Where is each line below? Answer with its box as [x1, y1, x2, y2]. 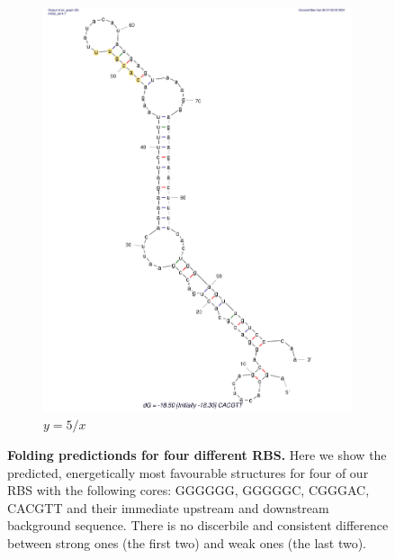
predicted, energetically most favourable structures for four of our [7, 463, 369, 482]
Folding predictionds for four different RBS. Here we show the [7, 446, 387, 464]
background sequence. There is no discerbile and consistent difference [7, 516, 389, 535]
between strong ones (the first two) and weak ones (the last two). [7, 534, 367, 553]
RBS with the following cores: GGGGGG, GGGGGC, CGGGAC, [7, 481, 370, 500]
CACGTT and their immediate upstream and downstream [7, 498, 329, 517]
